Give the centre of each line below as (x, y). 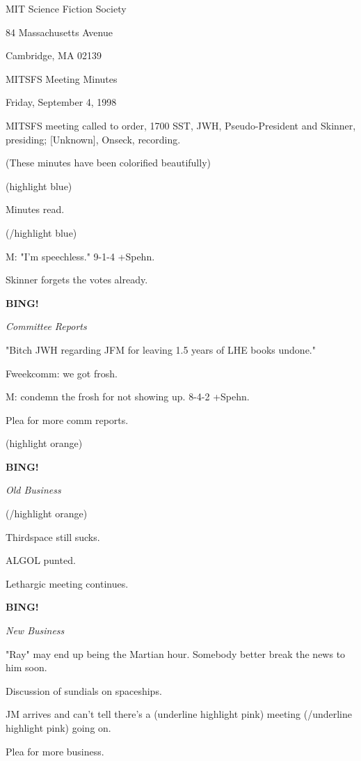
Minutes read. (35, 209)
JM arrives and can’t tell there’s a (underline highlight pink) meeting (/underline (179, 714)
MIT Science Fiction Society (66, 8)
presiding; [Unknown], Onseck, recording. (93, 139)
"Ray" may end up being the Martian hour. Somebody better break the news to (176, 653)
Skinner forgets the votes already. (77, 280)
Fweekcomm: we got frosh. (62, 373)
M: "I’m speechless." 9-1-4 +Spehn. (80, 256)
